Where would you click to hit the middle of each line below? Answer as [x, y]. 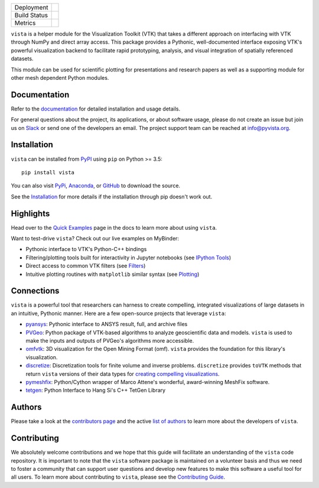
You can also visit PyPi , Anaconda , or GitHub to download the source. [95, 186]
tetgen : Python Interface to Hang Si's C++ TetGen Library [95, 391]
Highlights [30, 214]
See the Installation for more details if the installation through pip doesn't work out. [112, 196]
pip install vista [48, 172]
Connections [35, 291]
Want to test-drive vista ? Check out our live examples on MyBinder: [95, 239]
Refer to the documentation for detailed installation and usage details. [96, 109]
